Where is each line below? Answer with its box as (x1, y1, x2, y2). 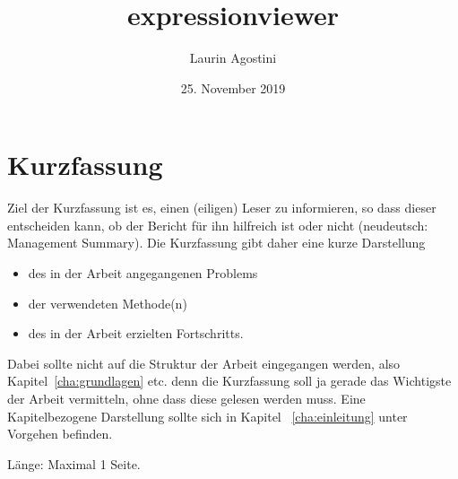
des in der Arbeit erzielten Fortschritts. (28, 324, 244, 343)
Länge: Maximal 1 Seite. (7, 454, 141, 473)
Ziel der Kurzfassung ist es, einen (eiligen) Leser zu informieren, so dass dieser (7, 198, 436, 217)
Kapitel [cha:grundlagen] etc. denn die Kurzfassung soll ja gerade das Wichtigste (7, 371, 452, 390)
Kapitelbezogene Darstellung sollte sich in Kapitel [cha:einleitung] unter (7, 406, 408, 425)
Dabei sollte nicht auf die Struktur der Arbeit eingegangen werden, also (7, 353, 401, 372)
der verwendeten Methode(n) (28, 293, 187, 312)
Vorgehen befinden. (7, 424, 113, 443)
